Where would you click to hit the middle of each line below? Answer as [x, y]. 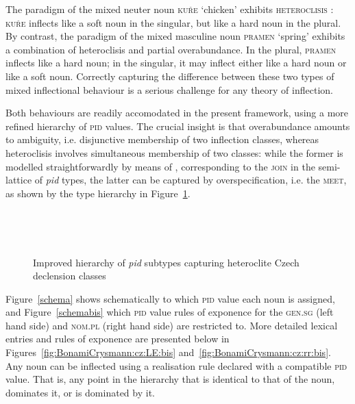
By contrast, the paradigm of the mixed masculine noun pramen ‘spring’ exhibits [175, 36]
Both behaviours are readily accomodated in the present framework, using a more [177, 113]
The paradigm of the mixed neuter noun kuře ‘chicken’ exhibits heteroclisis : [170, 9]
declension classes [70, 276]
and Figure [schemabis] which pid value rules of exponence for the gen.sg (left [170, 312]
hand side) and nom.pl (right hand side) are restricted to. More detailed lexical [172, 325]
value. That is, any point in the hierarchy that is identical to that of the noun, [170, 379]
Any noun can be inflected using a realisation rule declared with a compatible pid [176, 365]
